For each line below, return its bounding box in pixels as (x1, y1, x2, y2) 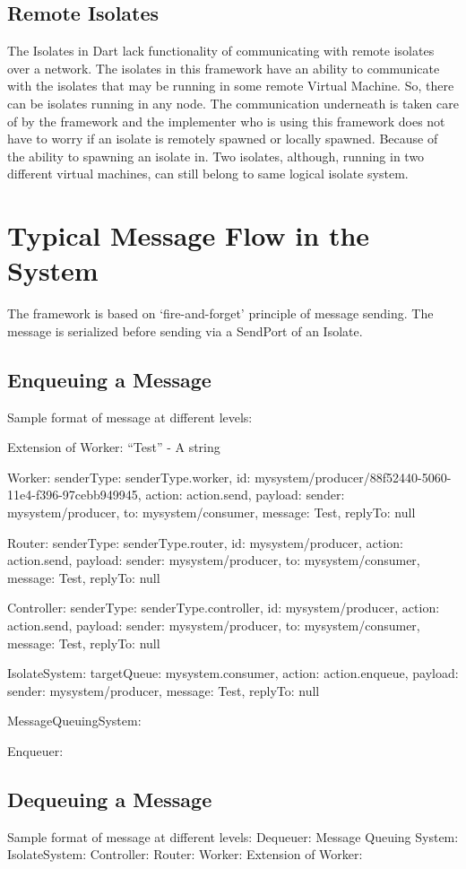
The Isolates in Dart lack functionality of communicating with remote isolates (7, 41, 435, 60)
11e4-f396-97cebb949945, (7, 485, 142, 504)
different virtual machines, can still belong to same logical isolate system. (7, 164, 409, 183)
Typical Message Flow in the (7, 217, 370, 254)
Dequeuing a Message (7, 785, 212, 813)
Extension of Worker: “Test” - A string (7, 438, 220, 456)
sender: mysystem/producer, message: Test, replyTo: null (7, 681, 320, 700)
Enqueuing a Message (7, 365, 211, 393)
